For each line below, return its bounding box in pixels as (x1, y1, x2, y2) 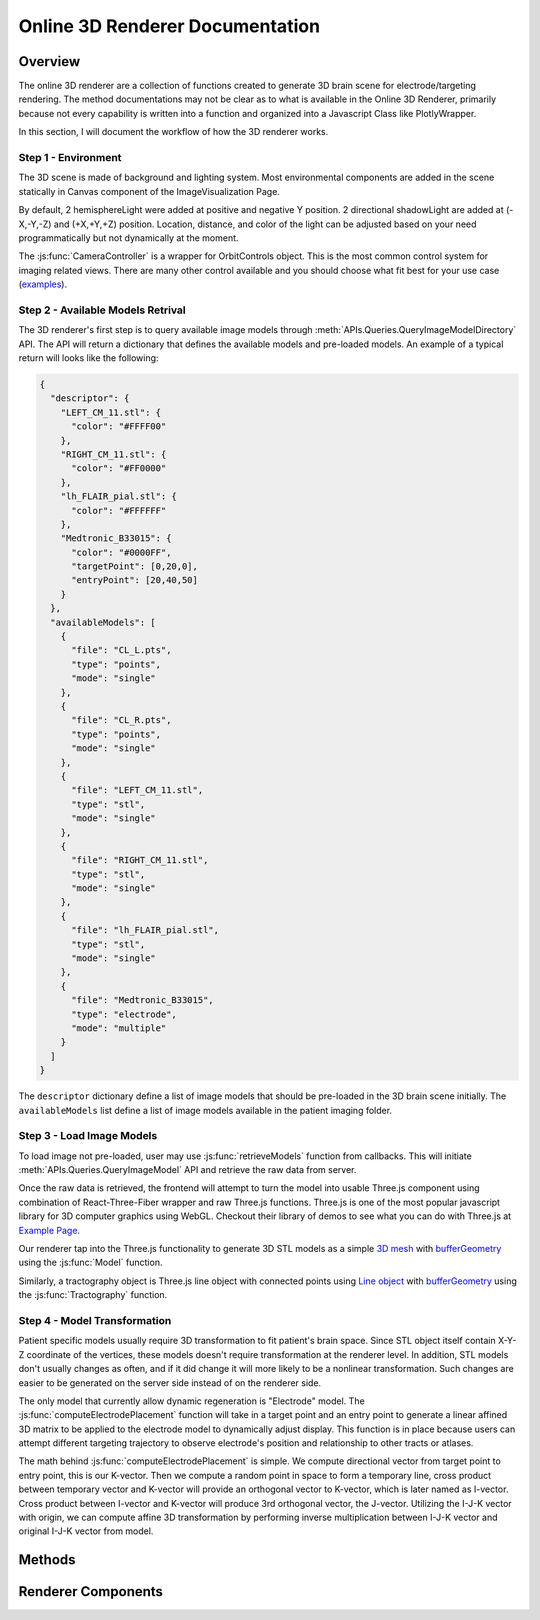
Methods (18, 1551, 76, 1569)
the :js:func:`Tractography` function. (18, 1289, 168, 1301)
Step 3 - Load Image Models (18, 1129, 158, 1143)
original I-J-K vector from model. (18, 1525, 154, 1537)
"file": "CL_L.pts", (71, 645, 172, 656)
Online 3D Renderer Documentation (18, 15, 320, 37)
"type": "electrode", (71, 1008, 177, 1020)
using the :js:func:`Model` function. (18, 1256, 163, 1269)
